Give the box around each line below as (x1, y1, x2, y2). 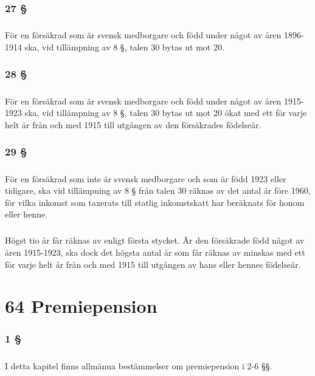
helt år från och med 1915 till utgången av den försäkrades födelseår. (5, 118, 261, 131)
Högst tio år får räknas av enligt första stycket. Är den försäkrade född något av (5, 234, 305, 247)
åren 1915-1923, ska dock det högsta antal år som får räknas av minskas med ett (5, 245, 305, 258)
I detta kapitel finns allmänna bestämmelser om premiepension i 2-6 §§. (5, 359, 272, 372)
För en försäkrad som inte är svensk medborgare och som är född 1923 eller (5, 172, 286, 185)
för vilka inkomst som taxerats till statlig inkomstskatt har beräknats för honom (5, 196, 305, 208)
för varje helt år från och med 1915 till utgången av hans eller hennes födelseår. (5, 258, 301, 270)
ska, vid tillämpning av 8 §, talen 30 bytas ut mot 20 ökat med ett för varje (24, 106, 307, 119)
